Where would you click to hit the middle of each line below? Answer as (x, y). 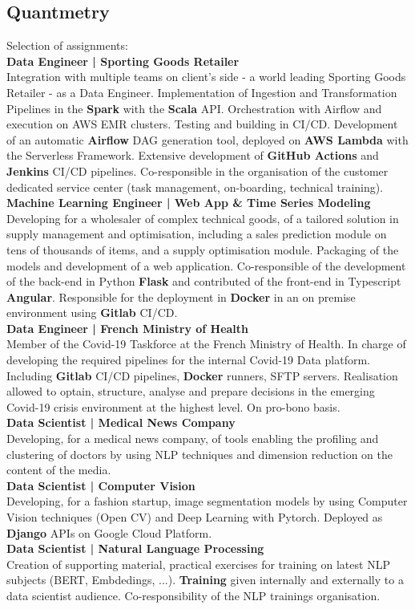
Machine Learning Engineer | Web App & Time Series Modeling (189, 203)
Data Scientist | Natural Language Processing (135, 548)
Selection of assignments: (67, 45)
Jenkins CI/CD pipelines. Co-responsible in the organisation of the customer (197, 171)
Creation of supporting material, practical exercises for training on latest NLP (198, 564)
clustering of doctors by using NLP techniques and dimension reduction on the (199, 454)
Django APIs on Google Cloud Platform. (109, 532)
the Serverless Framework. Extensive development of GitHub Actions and (193, 155)
